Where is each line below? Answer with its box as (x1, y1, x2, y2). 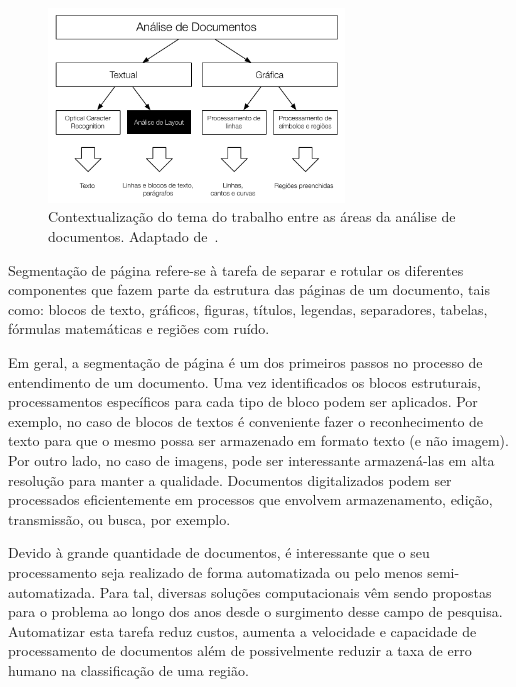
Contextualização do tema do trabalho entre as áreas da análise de (48, 206, 456, 227)
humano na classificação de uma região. (8, 659, 249, 680)
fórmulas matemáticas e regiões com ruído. (8, 318, 270, 339)
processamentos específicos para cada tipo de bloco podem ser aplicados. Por (8, 391, 478, 412)
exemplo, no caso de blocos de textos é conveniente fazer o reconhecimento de (8, 410, 484, 431)
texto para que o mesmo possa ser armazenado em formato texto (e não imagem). (8, 430, 509, 451)
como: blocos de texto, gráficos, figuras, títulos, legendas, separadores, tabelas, (8, 298, 488, 319)
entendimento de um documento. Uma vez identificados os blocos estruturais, (8, 371, 481, 392)
